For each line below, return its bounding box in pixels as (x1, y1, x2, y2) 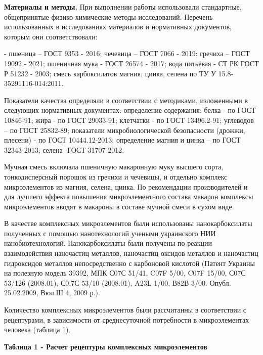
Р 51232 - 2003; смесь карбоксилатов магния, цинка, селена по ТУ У (4, 68, 216, 78)
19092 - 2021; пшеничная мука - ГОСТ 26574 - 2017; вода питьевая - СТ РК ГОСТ (4, 58, 259, 68)
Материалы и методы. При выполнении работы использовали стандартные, (4, 2, 242, 12)
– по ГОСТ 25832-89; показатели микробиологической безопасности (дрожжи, (4, 124, 245, 135)
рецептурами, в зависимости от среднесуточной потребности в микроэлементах (4, 314, 249, 325)
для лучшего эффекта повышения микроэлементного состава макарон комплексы (4, 191, 253, 202)
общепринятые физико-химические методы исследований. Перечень (4, 11, 213, 22)
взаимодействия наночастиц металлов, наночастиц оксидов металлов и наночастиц (4, 248, 258, 258)
